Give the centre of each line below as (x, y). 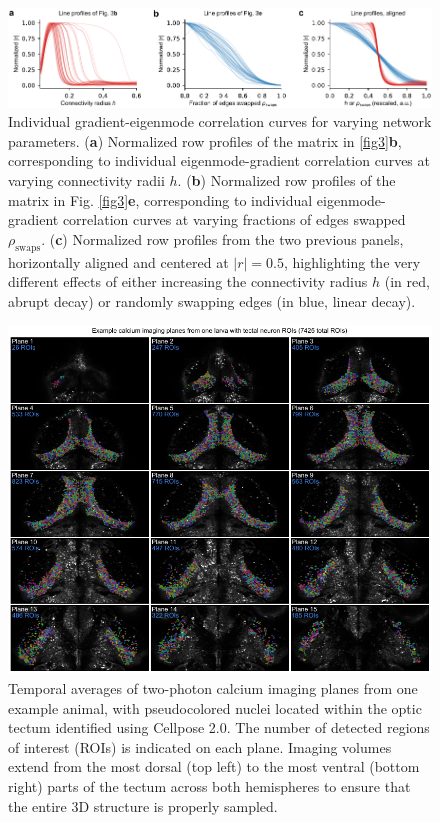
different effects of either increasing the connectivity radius (188, 281)
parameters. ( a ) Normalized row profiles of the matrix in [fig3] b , (205, 140)
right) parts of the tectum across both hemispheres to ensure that (209, 786)
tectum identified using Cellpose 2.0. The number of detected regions (219, 727)
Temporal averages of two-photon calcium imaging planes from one (213, 688)
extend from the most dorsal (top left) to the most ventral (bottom (214, 766)
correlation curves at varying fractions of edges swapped (234, 219)
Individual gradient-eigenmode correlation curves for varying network (220, 121)
